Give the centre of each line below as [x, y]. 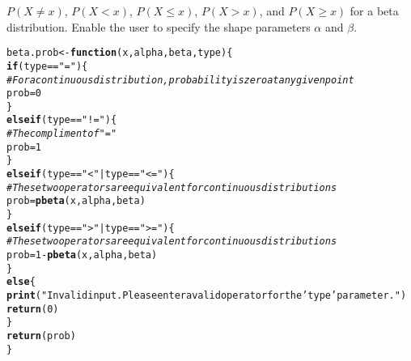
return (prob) [41, 336]
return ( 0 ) [33, 309]
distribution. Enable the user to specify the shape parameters [159, 26]
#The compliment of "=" [62, 134]
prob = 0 [24, 93]
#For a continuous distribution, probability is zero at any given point [180, 80]
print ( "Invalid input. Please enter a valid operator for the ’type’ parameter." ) [207, 295]
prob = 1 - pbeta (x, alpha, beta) [82, 255]
